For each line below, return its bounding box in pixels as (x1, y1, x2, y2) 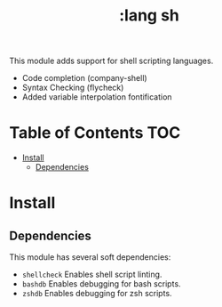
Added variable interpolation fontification (21, 92, 172, 102)
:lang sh (118, 5, 180, 26)
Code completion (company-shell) (21, 73, 148, 84)
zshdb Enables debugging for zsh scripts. (21, 288, 172, 299)
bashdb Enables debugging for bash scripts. (21, 279, 181, 289)
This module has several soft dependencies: (9, 252, 171, 263)
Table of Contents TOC (9, 123, 181, 143)
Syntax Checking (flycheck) (21, 82, 124, 93)
